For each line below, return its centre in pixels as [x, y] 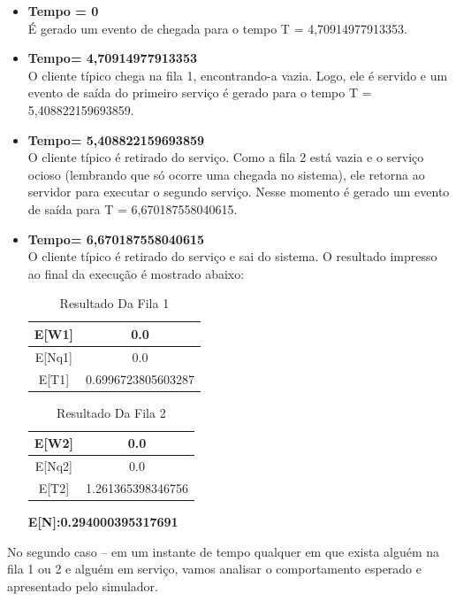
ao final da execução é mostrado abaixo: [136, 273]
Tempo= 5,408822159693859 [116, 139]
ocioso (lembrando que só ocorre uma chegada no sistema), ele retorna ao [226, 174]
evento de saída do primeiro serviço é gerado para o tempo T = [200, 92]
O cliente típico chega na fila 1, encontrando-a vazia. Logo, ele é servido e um [238, 75]
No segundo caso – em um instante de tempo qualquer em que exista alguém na [224, 551]
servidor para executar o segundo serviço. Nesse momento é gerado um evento [239, 192]
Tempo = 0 [63, 11]
